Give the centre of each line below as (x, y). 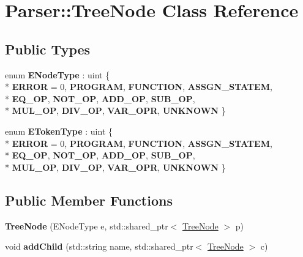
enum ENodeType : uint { (58, 74)
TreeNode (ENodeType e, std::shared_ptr (87, 225)
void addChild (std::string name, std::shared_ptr (99, 246)
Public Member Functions (89, 200)
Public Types (48, 49)
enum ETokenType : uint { (59, 131)
